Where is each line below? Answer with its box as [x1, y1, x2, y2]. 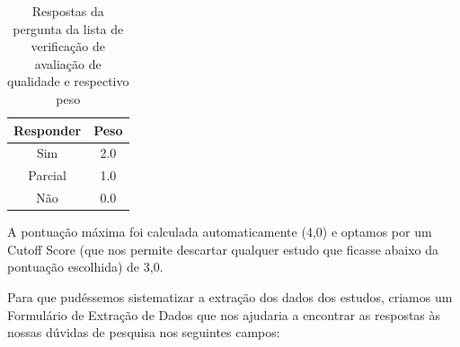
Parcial [28, 166, 66, 185]
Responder [13, 120, 82, 139]
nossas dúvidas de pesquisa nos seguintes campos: [7, 323, 280, 342]
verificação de [31, 37, 105, 56]
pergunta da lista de [13, 19, 124, 38]
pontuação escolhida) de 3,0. [7, 257, 164, 276]
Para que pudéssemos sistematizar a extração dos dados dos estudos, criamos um [7, 287, 453, 306]
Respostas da [31, 2, 104, 20]
